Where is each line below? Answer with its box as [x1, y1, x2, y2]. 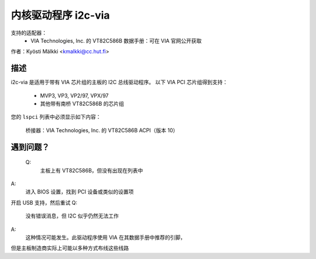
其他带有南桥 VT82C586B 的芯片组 [40, 100, 124, 108]
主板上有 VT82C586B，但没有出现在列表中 [40, 167, 143, 174]
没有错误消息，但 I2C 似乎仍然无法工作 [25, 212, 119, 219]
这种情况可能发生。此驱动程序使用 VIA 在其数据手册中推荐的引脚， [25, 234, 186, 241]
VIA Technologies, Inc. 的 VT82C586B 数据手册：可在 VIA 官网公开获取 [30, 37, 202, 44]
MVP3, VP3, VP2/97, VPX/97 [40, 92, 109, 99]
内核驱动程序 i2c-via [11, 9, 111, 22]
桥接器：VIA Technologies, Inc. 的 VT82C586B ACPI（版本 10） [25, 126, 178, 134]
